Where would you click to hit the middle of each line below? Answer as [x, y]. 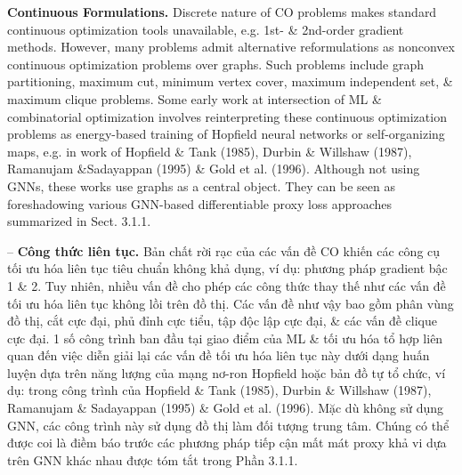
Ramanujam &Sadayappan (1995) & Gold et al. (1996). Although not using [214, 169]
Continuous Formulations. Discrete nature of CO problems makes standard [222, 12]
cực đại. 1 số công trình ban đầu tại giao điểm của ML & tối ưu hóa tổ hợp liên [225, 338]
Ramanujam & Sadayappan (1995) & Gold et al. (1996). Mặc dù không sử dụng [226, 408]
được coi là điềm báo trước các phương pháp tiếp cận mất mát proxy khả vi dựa [227, 443]
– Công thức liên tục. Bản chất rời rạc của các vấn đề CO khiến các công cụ [224, 250]
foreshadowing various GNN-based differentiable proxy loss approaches [200, 203]
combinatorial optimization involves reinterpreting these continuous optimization [227, 116]
